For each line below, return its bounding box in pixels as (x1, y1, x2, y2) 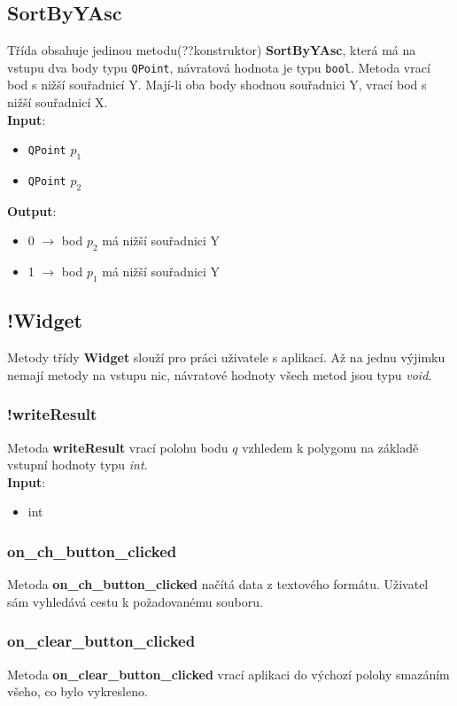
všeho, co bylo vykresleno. (7, 682, 148, 701)
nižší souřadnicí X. (7, 93, 108, 112)
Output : (7, 201, 57, 220)
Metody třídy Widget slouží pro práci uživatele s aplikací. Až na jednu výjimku (7, 348, 445, 367)
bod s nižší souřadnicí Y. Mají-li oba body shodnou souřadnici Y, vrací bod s (7, 75, 427, 94)
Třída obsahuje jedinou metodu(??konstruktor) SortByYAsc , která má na (7, 41, 416, 59)
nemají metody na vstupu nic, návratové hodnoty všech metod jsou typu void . (7, 365, 432, 384)
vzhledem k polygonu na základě (242, 438, 419, 456)
